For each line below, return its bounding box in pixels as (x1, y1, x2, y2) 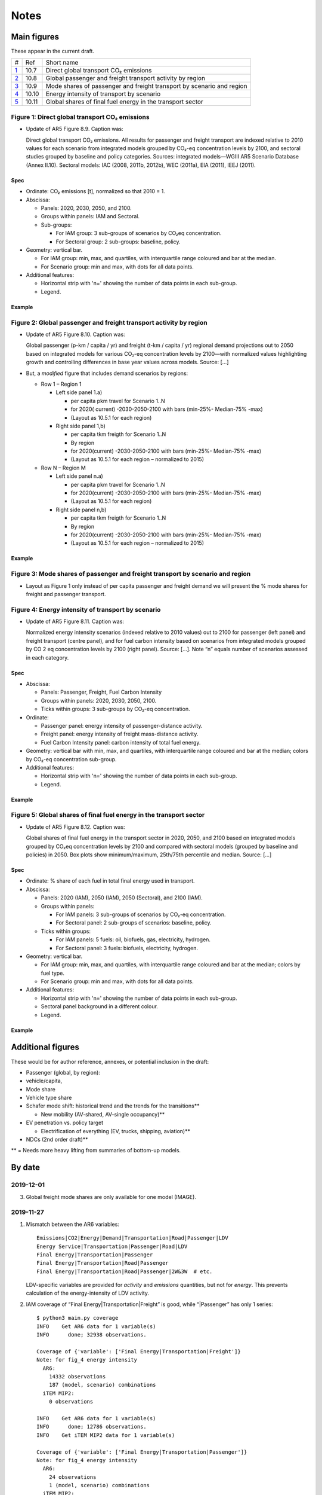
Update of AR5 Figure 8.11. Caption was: (26, 618, 125, 625)
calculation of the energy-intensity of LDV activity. (26, 1289, 149, 1297)
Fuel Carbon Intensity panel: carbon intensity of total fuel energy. (41, 739, 201, 746)
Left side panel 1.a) (55, 389, 103, 396)
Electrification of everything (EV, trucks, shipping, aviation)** (41, 1127, 191, 1134)
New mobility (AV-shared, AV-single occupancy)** (41, 1110, 165, 1118)
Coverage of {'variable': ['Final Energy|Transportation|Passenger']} (36, 1448, 247, 1456)
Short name (45, 59, 79, 67)
